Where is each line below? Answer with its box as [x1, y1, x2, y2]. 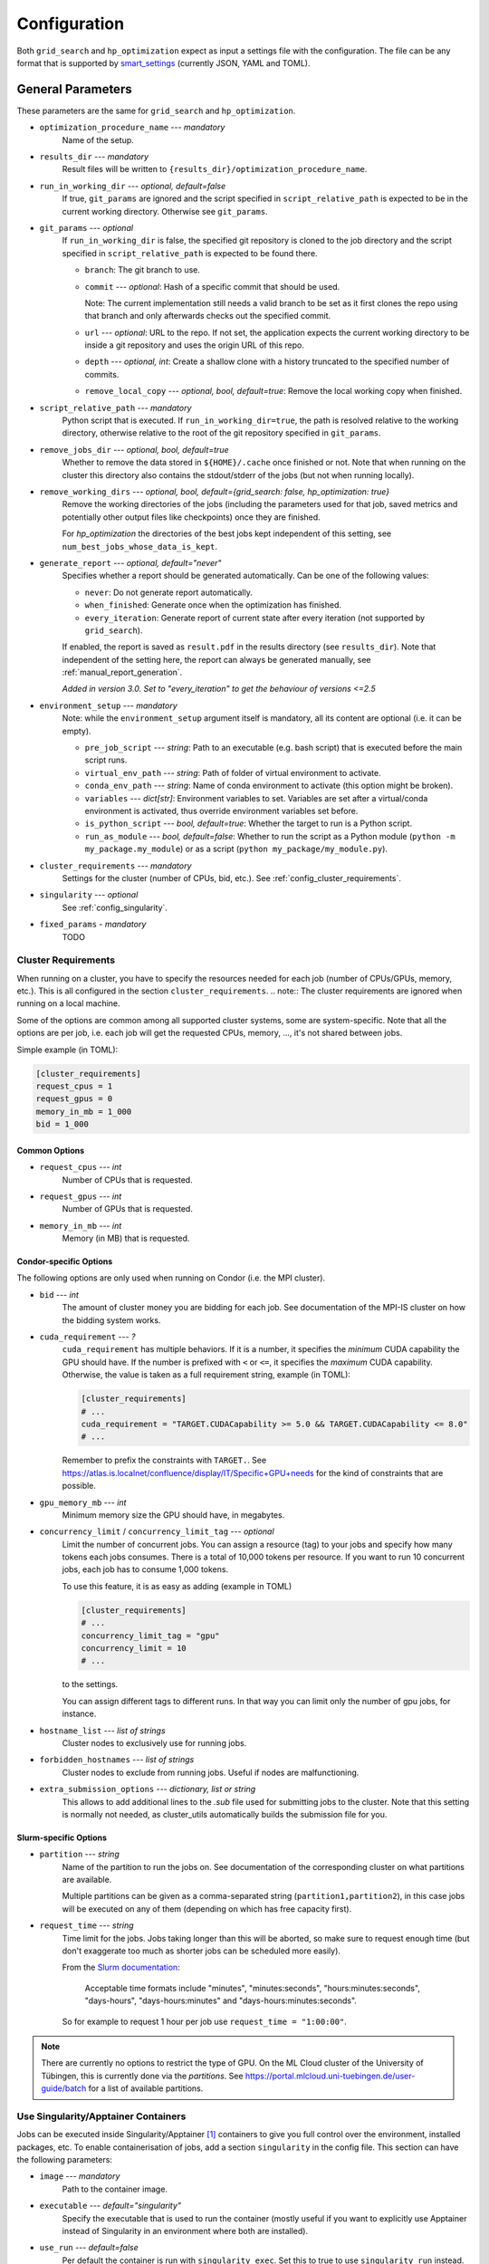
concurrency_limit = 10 [81, 1644, 187, 1654]
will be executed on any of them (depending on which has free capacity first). [62, 1903, 352, 1914]
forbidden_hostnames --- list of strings [39, 1754, 195, 1765]
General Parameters [16, 82, 132, 97]
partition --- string [39, 1848, 120, 1860]
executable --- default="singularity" [39, 2201, 181, 2211]
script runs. [84, 754, 128, 765]
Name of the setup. [62, 134, 135, 145]
